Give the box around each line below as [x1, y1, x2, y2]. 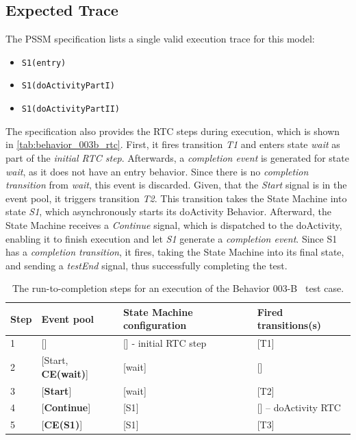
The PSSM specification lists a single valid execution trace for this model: [5, 32, 315, 46]
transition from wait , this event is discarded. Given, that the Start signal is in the [5, 178, 347, 192]
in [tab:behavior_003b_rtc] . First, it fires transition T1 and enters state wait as [5, 137, 340, 151]
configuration [123, 318, 187, 332]
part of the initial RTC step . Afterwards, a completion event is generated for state [5, 150, 349, 164]
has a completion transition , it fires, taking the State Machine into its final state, [5, 245, 344, 259]
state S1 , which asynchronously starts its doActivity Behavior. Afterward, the [5, 204, 331, 219]
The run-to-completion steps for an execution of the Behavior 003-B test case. [12, 281, 344, 295]
